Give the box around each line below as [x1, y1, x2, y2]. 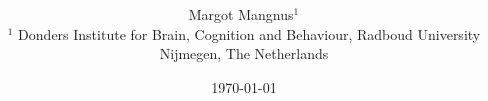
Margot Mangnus [188, 4, 294, 25]
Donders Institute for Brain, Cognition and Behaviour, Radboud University [18, 23, 481, 44]
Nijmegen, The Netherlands [159, 43, 329, 64]
